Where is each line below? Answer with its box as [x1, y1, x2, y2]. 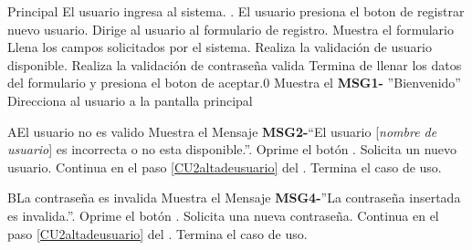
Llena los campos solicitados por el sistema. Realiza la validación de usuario [7, 37, 432, 57]
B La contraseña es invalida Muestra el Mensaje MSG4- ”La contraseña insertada [7, 188, 461, 207]
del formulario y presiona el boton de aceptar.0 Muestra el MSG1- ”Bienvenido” [7, 73, 461, 92]
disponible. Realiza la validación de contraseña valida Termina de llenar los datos [7, 55, 462, 74]
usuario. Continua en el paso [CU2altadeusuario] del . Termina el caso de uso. [7, 157, 442, 176]
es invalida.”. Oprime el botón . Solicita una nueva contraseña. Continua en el [7, 205, 439, 224]
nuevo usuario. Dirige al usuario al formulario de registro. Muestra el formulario [7, 19, 454, 38]
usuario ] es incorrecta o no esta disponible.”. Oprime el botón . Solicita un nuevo [7, 140, 457, 159]
